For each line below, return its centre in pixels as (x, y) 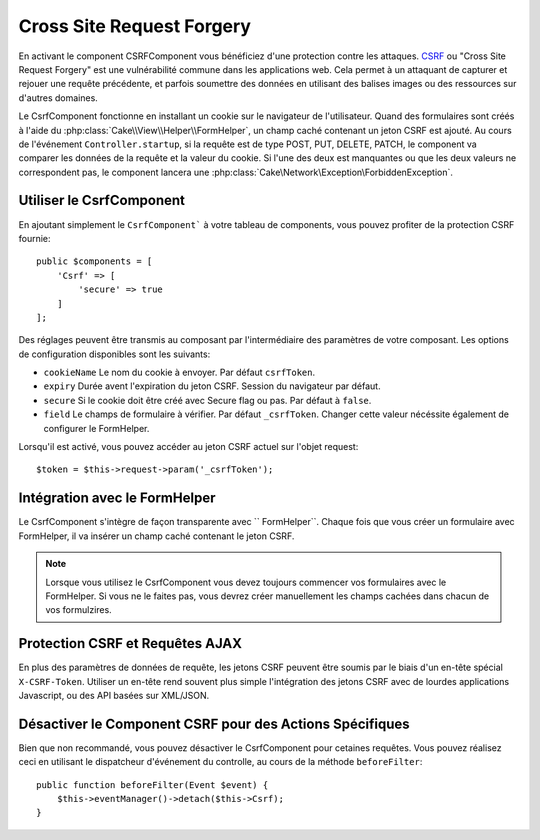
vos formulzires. (78, 610)
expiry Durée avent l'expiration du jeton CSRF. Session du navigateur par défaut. (212, 386)
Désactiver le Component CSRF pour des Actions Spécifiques (214, 723)
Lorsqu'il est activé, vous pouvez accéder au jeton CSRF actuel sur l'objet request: (188, 447)
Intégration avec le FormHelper (117, 498)
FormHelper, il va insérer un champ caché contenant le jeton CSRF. (156, 536)
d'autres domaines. (58, 97)
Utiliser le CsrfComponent (101, 200)
